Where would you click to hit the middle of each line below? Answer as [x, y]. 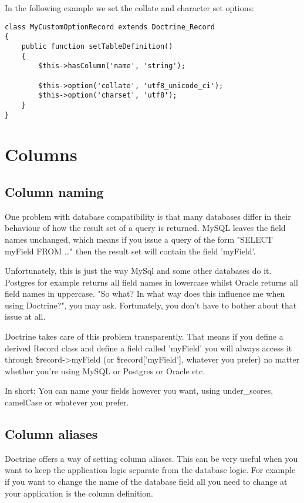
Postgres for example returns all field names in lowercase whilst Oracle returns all [151, 282]
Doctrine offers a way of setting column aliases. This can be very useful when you [151, 458]
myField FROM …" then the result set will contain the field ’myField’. [130, 251]
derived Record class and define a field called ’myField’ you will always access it [148, 348]
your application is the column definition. [79, 493]
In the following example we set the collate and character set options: [129, 8]
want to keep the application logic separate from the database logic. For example [150, 470]
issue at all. [25, 316]
